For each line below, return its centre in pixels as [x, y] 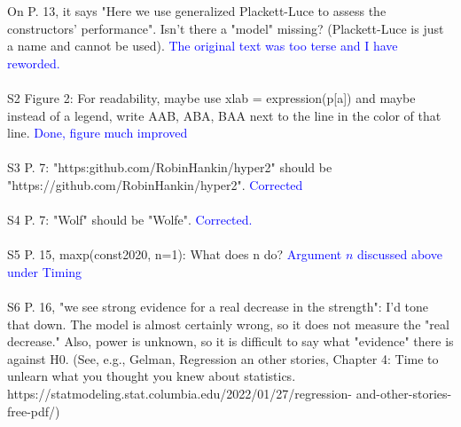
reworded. [34, 63]
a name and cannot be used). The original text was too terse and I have [203, 46]
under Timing [45, 271]
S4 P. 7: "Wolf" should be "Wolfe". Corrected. [130, 220]
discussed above [399, 254]
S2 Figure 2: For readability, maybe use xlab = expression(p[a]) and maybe [211, 97]
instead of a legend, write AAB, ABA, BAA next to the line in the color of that [224, 115]
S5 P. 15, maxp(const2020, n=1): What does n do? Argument [175, 254]
